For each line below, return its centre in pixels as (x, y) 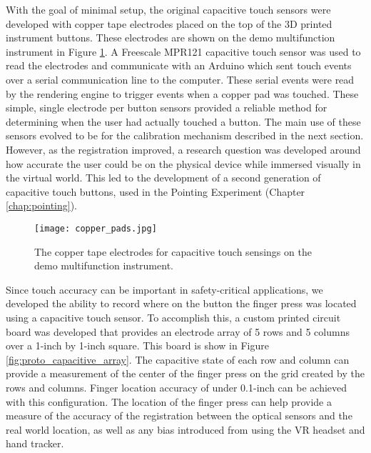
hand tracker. (35, 443)
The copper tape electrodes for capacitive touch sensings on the (173, 251)
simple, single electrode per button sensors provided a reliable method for (167, 108)
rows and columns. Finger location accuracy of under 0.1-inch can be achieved (177, 387)
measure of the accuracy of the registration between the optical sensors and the (179, 415)
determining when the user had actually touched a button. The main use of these (183, 121)
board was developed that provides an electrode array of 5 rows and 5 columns (178, 331)
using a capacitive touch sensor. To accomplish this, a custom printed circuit (173, 317)
